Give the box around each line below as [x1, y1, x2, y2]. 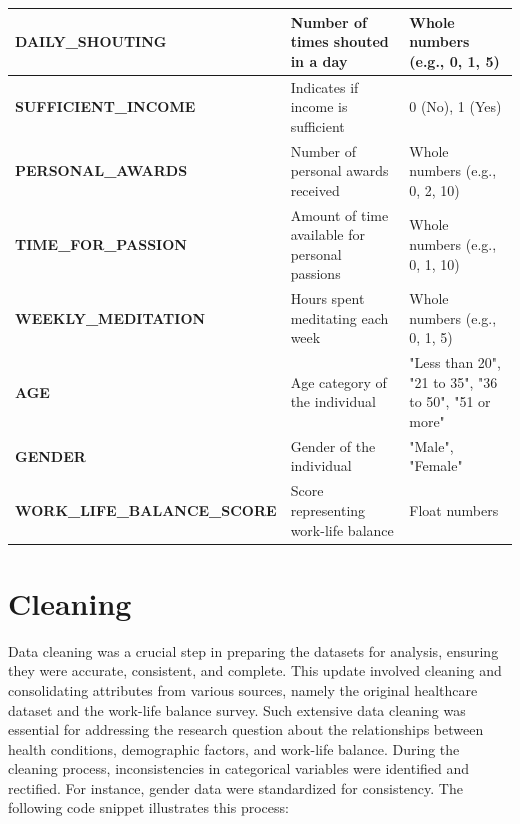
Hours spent [290, 288, 365, 309]
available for [290, 224, 365, 245]
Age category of [290, 371, 387, 392]
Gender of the [290, 435, 376, 456]
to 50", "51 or [409, 391, 491, 412]
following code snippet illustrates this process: [8, 797, 289, 818]
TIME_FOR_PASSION [15, 233, 187, 254]
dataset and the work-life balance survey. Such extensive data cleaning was [8, 699, 466, 720]
